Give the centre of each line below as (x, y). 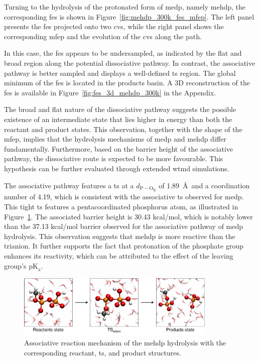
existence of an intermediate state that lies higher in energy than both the (118, 119)
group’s (15, 265)
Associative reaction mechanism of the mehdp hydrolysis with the (125, 342)
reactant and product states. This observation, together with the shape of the (123, 129)
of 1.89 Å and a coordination (204, 185)
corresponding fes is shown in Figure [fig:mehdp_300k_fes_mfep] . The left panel (129, 16)
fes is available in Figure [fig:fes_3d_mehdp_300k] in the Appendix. (110, 92)
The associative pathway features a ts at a (69, 185)
